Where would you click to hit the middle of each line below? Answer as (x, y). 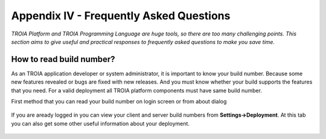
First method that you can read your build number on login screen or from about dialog (119, 102)
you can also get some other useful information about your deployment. (101, 123)
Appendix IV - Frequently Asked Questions (121, 16)
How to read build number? (63, 59)
